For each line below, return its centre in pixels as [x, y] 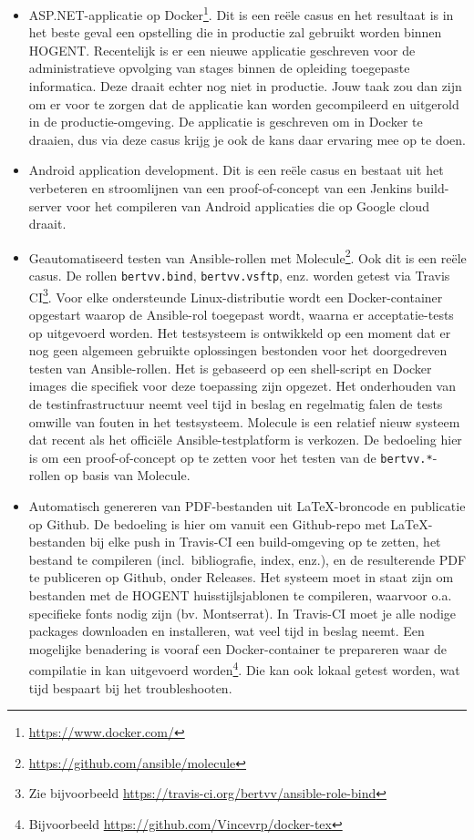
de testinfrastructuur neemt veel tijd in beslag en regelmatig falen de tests [236, 403]
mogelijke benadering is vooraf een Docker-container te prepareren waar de [238, 648]
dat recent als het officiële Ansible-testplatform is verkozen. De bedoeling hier [245, 440]
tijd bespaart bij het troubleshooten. [130, 687]
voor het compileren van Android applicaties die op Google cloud [247, 205]
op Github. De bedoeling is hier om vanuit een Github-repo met [207, 523]
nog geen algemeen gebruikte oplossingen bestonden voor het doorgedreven [238, 350]
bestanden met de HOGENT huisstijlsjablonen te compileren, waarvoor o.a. [240, 594]
